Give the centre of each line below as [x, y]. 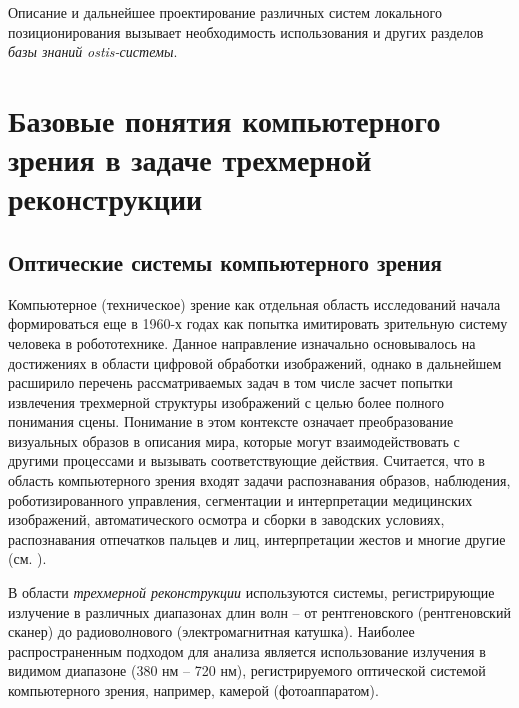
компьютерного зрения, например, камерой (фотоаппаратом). [193, 690]
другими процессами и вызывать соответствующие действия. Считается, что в [246, 460]
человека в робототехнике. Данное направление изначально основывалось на [242, 342]
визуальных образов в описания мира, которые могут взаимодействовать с [234, 440]
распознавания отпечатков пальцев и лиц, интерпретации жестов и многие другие [257, 538]
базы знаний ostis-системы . [93, 51]
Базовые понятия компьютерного [224, 119]
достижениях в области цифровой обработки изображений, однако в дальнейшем [255, 362]
